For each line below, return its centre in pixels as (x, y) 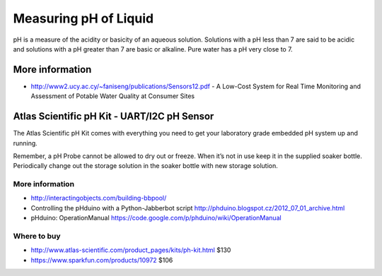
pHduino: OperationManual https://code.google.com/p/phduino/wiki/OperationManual (156, 218)
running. (25, 143)
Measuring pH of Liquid (83, 18)
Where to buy (37, 236)
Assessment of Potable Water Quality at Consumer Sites (112, 96)
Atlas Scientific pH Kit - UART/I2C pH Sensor (114, 116)
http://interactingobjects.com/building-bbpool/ (99, 198)
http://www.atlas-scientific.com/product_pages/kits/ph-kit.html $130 (131, 250)
